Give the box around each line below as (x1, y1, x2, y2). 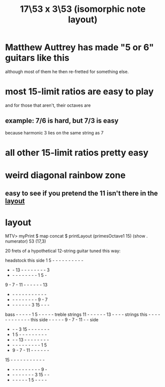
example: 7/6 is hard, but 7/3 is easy (5, 117, 119, 125)
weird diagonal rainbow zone (5, 170, 126, 181)
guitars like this (5, 52, 70, 64)
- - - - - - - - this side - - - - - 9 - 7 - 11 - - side (5, 317, 99, 323)
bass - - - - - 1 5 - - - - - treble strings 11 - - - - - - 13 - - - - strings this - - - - (5, 311, 161, 317)
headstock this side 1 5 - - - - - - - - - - (5, 258, 84, 263)
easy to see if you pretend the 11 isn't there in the (5, 189, 158, 198)
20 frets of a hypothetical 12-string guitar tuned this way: (5, 248, 121, 254)
